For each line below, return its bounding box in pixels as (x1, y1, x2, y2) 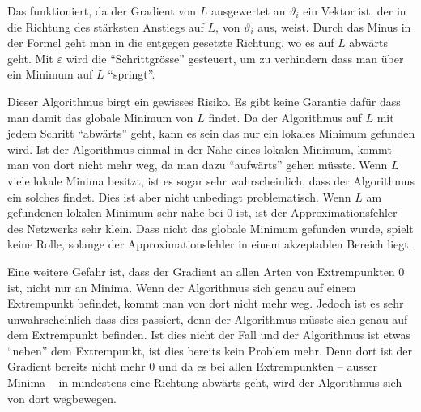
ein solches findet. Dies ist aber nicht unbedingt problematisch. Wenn (7, 188, 351, 205)
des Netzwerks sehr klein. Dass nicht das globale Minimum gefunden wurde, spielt (7, 219, 414, 236)
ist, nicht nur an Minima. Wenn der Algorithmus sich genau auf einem (7, 278, 356, 295)
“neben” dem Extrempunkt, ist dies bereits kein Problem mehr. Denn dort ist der (7, 342, 413, 359)
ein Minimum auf (7, 66, 93, 83)
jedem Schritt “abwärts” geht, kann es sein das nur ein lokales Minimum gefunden (7, 125, 415, 142)
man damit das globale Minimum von (7, 108, 193, 125)
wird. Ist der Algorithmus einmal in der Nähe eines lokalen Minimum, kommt (7, 140, 392, 157)
